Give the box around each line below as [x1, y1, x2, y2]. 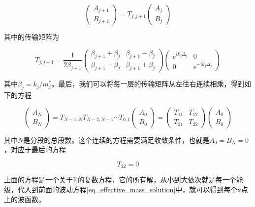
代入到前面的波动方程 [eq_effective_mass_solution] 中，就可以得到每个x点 [17, 184, 248, 194]
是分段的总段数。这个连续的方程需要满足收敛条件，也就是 [23, 134, 210, 145]
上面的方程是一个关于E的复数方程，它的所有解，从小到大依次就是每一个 [4, 174, 236, 185]
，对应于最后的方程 [4, 144, 66, 155]
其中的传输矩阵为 [4, 32, 59, 41]
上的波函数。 [4, 194, 45, 204]
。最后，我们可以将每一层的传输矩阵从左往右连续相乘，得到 [51, 79, 245, 89]
